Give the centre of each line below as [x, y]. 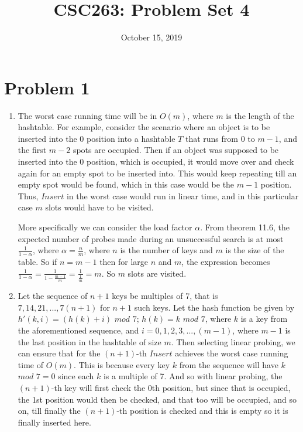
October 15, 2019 [151, 37]
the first [32, 150]
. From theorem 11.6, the [245, 227]
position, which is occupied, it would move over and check [190, 161]
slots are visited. [157, 273]
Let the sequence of [53, 296]
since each [76, 376]
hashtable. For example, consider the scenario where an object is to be [144, 127]
